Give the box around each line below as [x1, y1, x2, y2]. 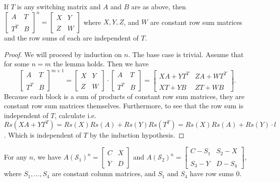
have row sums [190, 168, 234, 179]
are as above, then [131, 1, 186, 11]
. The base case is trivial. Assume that [128, 49, 244, 59]
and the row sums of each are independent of [4, 33, 139, 43]
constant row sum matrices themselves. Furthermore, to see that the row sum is [4, 101, 244, 111]
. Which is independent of [4, 130, 81, 140]
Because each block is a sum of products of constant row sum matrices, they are [4, 91, 245, 101]
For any [4, 152, 27, 162]
